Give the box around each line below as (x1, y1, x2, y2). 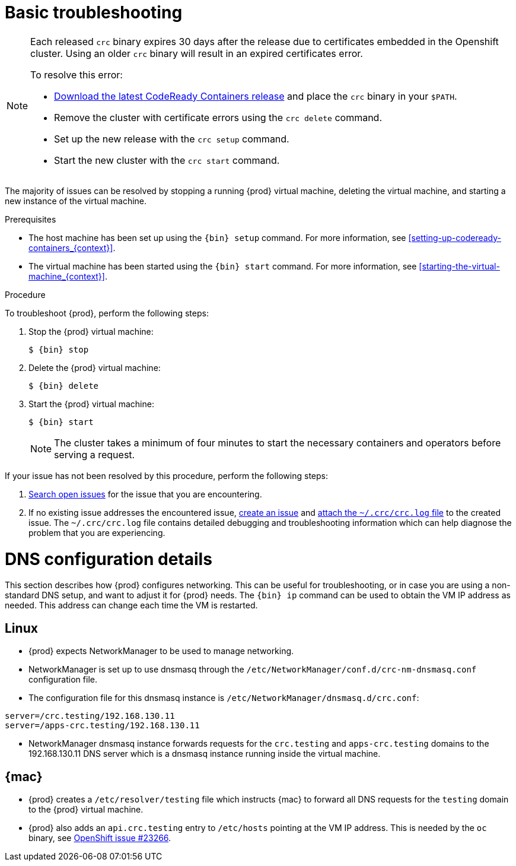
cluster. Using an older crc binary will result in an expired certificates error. (30, 47, 363, 59)
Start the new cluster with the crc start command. (54, 154, 280, 166)
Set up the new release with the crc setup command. (54, 132, 289, 145)
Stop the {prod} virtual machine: (28, 326, 154, 337)
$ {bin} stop (28, 344, 89, 354)
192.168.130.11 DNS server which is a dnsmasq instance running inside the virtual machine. (28, 748, 381, 759)
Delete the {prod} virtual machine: (28, 362, 161, 373)
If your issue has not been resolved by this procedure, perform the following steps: (5, 470, 328, 481)
